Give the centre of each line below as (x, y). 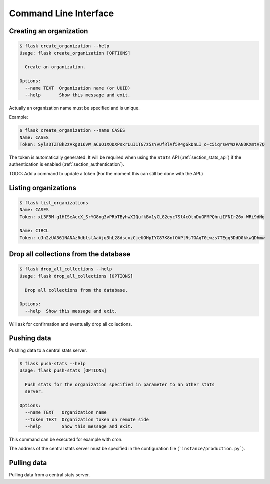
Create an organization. (55, 67)
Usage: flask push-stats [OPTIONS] (63, 370)
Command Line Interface (62, 13)
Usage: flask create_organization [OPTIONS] (75, 53)
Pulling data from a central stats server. (50, 475)
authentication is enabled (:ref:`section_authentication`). (67, 164)
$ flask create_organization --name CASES (72, 131)
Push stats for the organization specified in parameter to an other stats (120, 384)
